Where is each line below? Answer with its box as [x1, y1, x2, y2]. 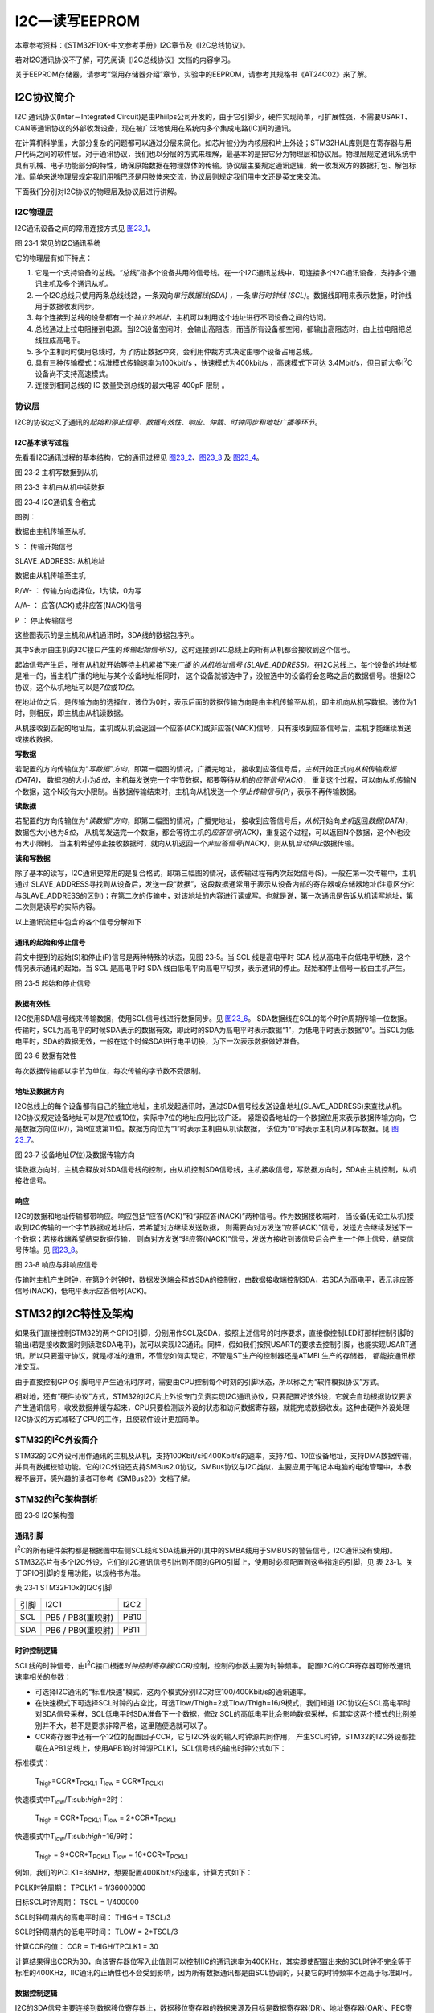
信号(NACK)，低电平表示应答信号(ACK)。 [14, 1286, 152, 1296]
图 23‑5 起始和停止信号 [14, 978, 92, 988]
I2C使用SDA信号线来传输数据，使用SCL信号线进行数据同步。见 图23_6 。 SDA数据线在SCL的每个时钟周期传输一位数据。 [14, 1014, 411, 1023]
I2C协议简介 [14, 91, 76, 105]
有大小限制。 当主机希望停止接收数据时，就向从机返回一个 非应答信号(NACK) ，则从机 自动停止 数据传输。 [14, 838, 359, 849]
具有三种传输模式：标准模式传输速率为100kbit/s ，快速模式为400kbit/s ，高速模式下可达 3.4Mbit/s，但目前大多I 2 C [35, 357, 413, 368]
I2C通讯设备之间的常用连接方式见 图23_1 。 [14, 223, 156, 233]
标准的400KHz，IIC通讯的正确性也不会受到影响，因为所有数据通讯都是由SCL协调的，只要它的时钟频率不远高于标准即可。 [14, 1968, 417, 1978]
